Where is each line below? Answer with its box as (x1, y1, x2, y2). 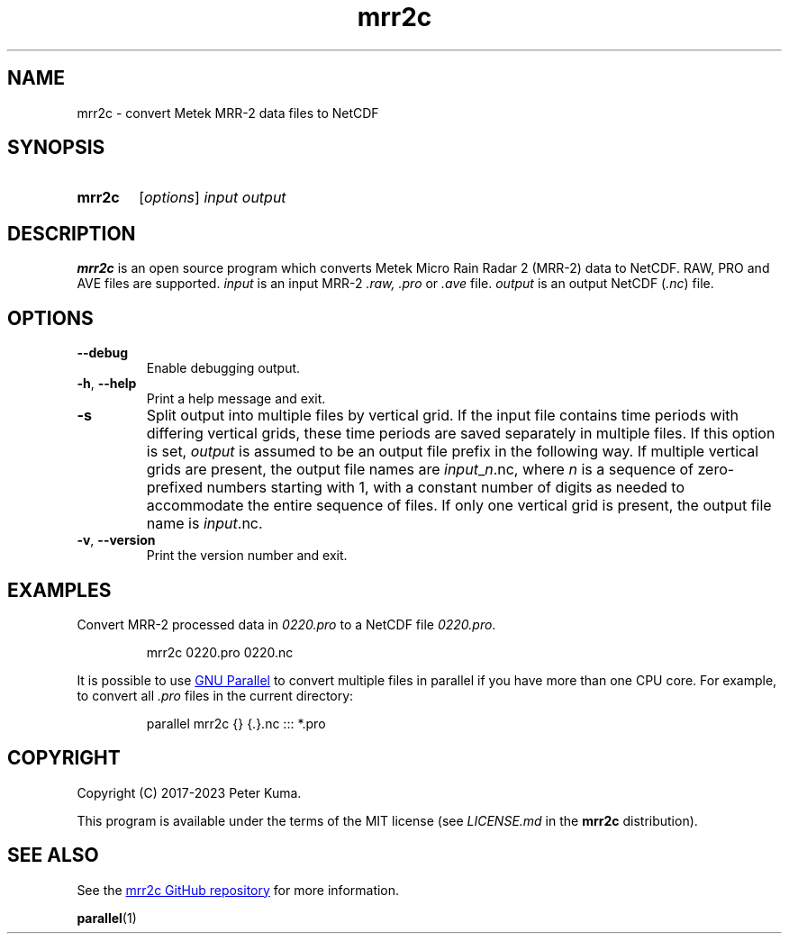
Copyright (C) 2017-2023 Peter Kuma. (77, 784, 302, 801)
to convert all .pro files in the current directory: (77, 687, 354, 703)
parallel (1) (77, 909, 137, 926)
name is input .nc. (146, 514, 263, 533)
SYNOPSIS (7, 136, 105, 159)
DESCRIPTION (7, 222, 136, 245)
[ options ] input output (139, 188, 286, 207)
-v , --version (77, 532, 156, 548)
